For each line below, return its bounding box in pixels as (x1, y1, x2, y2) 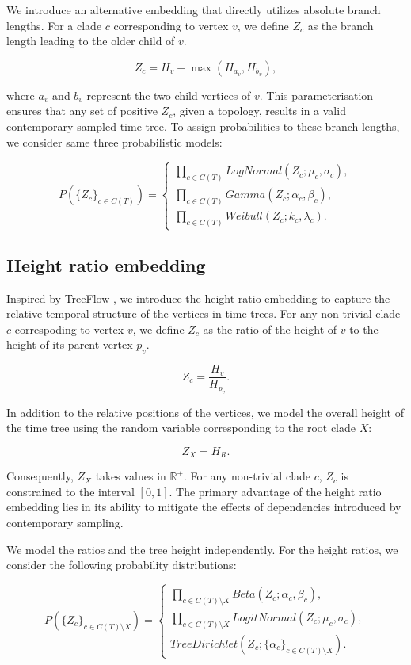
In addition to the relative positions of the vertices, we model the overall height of (6, 403, 404, 420)
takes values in (95, 468, 166, 484)
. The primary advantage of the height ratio (169, 483, 382, 499)
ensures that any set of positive (6, 102, 158, 119)
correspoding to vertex (14, 320, 124, 337)
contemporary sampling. (6, 514, 124, 530)
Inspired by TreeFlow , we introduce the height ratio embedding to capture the (6, 289, 390, 306)
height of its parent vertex (6, 336, 133, 353)
